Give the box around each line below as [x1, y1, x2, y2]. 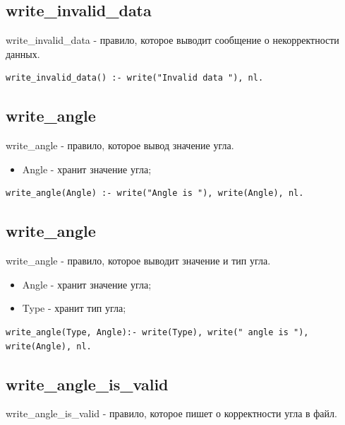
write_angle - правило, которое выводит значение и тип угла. [6, 253, 271, 268]
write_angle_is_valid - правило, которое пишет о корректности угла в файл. [6, 406, 337, 421]
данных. [6, 46, 40, 61]
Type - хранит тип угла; [22, 301, 126, 315]
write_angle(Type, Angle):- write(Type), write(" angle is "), [6, 327, 309, 337]
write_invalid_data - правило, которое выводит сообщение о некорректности [6, 33, 339, 47]
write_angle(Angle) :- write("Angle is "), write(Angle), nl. [6, 188, 304, 199]
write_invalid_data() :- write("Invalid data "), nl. [6, 73, 264, 83]
